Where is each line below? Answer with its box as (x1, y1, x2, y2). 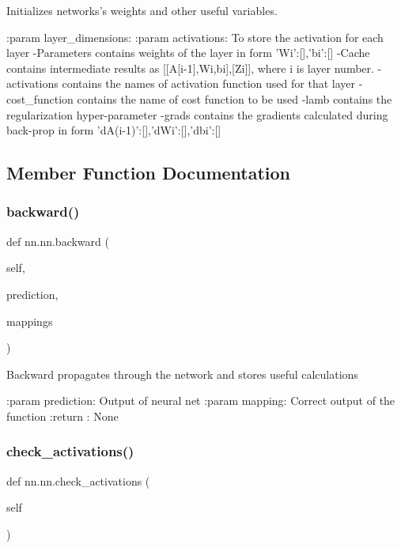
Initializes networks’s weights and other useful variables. (6, 2, 278, 18)
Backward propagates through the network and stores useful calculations (6, 365, 358, 382)
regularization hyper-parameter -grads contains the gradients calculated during (6, 106, 388, 123)
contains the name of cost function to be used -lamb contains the (77, 90, 392, 107)
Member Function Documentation (6, 161, 291, 185)
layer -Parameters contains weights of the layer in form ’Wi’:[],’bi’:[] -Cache (6, 44, 370, 61)
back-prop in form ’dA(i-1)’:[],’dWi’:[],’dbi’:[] (6, 122, 221, 138)
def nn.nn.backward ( (6, 232, 109, 249)
